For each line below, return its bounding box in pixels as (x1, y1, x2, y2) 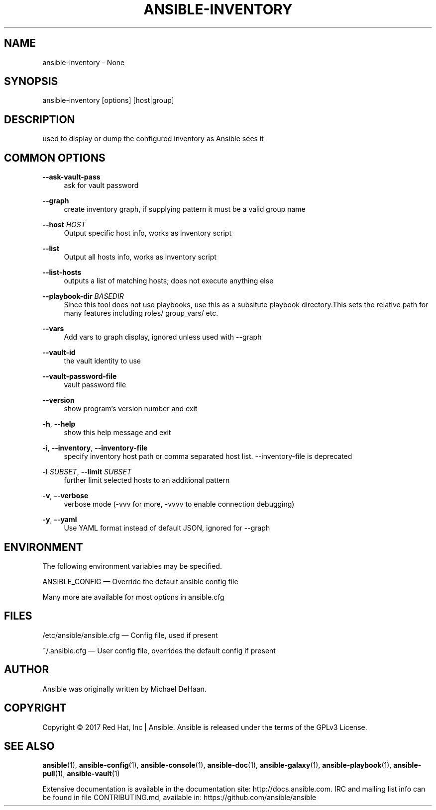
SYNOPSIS (4, 75, 58, 88)
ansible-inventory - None (42, 58, 125, 67)
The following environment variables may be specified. (42, 561, 222, 570)
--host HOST (42, 220, 86, 229)
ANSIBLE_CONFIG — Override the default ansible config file (42, 577, 238, 586)
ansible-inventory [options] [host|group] (42, 96, 174, 105)
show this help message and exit (64, 428, 171, 437)
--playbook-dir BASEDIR (42, 292, 124, 301)
